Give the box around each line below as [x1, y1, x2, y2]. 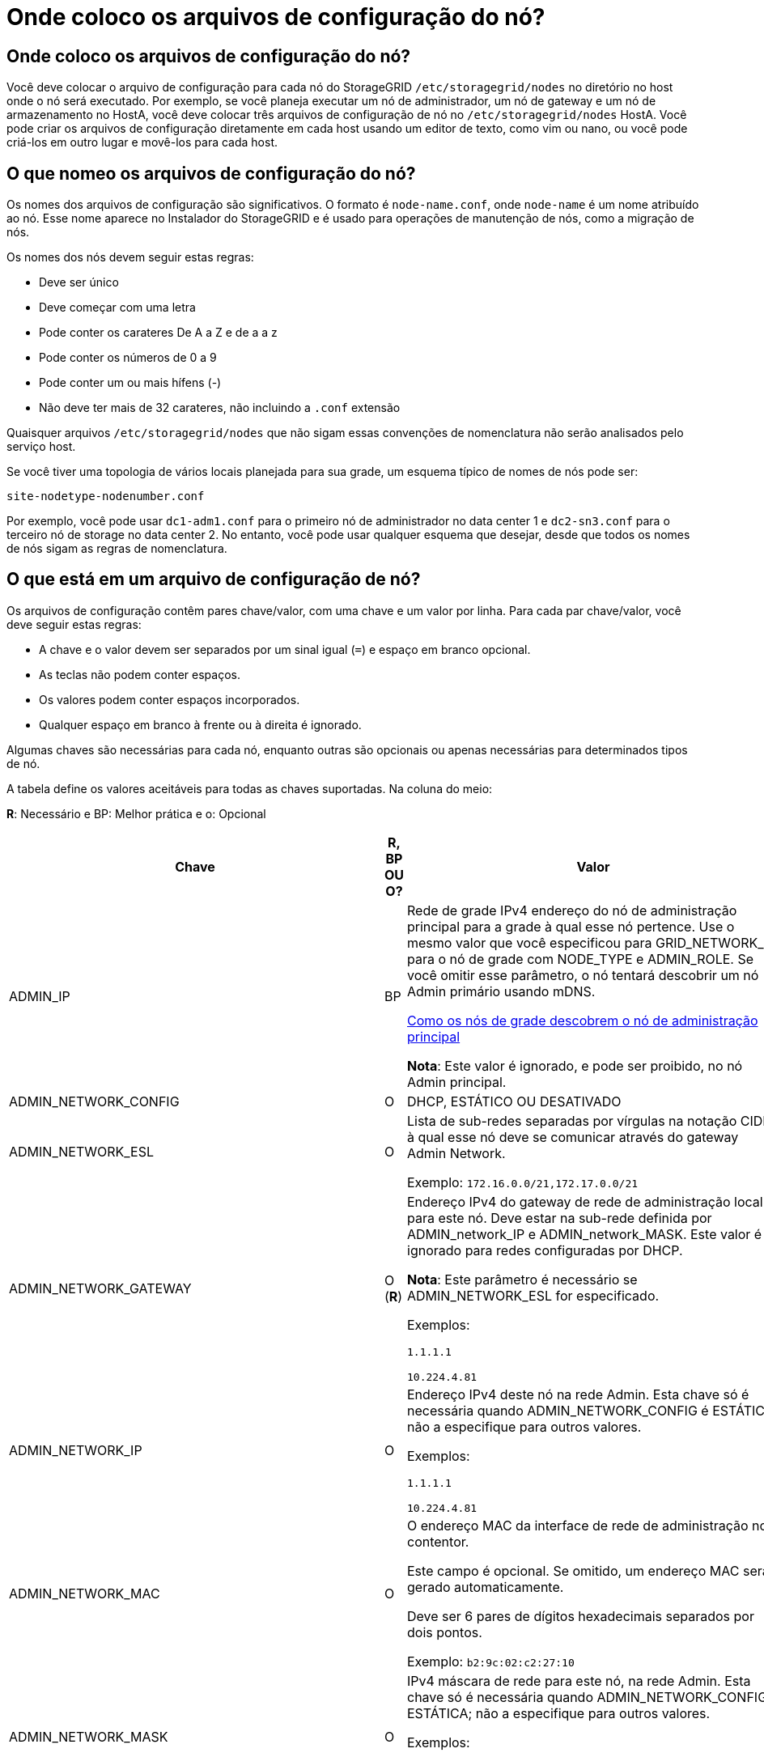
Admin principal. [407, 1073, 507, 1090]
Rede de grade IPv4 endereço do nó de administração [407, 902, 737, 919]
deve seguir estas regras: [6, 617, 142, 631]
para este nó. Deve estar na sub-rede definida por [407, 1209, 712, 1226]
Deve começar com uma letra [39, 300, 196, 315]
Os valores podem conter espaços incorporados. [39, 692, 300, 707]
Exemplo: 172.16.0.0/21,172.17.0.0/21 [407, 1173, 639, 1190]
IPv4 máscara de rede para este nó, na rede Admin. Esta [407, 1672, 751, 1689]
